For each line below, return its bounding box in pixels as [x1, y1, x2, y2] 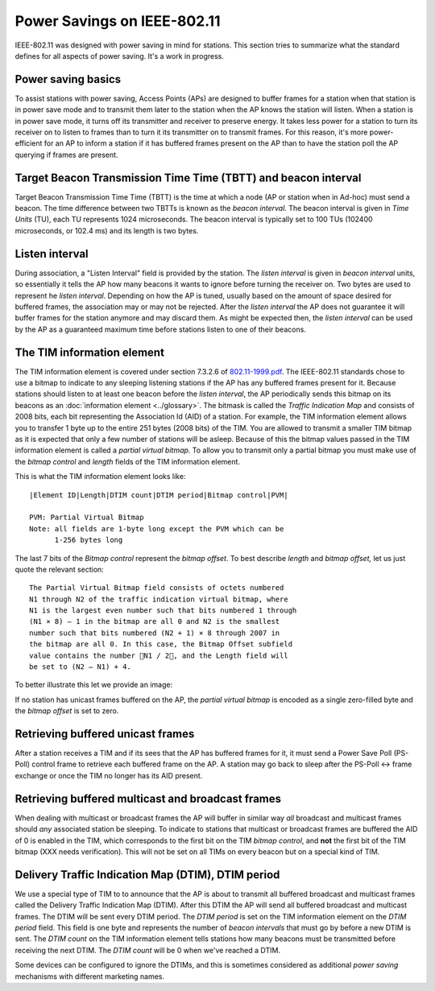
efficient [14, 138, 43, 148]
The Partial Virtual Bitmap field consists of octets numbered [29, 584, 284, 593]
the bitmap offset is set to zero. [14, 706, 119, 716]
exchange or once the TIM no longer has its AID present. [14, 770, 203, 780]
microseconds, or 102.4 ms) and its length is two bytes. [14, 225, 199, 235]
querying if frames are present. [14, 150, 118, 159]
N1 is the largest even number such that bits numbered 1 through [29, 606, 297, 615]
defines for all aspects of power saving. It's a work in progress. [14, 51, 225, 60]
